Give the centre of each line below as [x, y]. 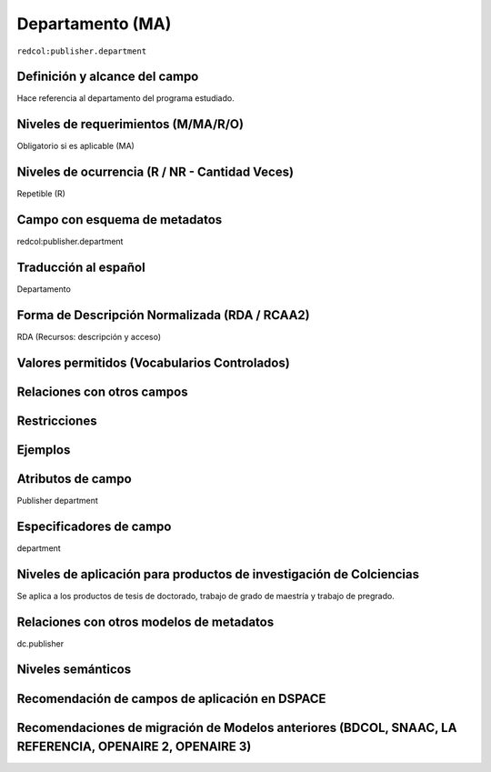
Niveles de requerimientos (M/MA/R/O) [130, 124]
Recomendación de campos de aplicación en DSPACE [171, 699]
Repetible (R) [41, 194]
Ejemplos [44, 450]
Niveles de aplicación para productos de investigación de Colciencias [218, 574]
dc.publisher [40, 643]
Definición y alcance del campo [108, 77]
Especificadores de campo [94, 526]
